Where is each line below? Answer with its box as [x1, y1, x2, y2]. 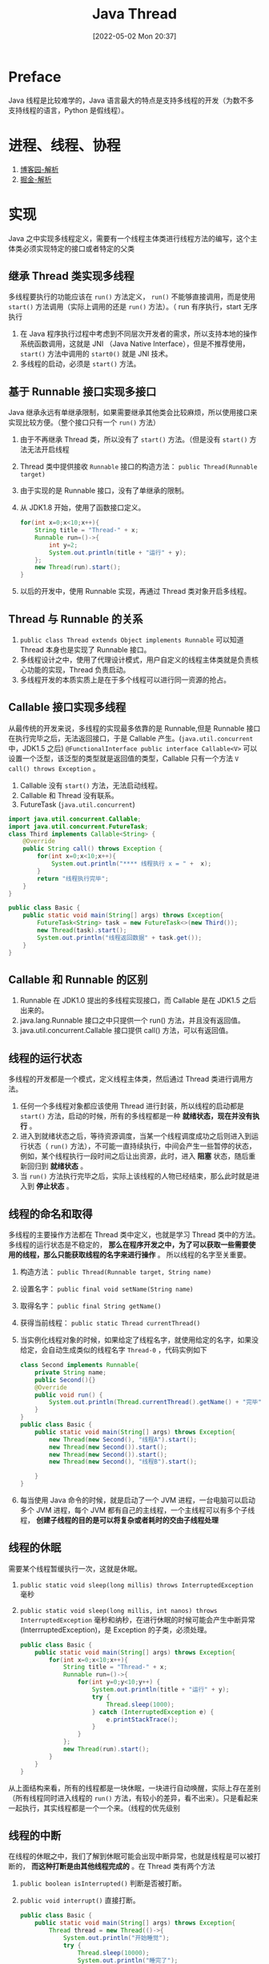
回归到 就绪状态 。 [26, 1161, 88, 1171]
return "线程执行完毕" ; [37, 874, 110, 882]
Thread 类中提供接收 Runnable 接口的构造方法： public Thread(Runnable [19, 462, 258, 471]
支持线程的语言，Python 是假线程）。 [8, 105, 129, 115]
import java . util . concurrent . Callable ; [8, 815, 142, 823]
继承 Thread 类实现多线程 [8, 269, 134, 283]
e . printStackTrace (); [106, 1716, 179, 1724]
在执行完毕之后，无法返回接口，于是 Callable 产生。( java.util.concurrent [8, 733, 254, 743]
